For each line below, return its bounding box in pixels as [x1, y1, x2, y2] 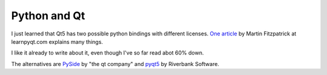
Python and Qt [11, 9, 85, 22]
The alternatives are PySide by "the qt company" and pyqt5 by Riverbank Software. [11, 60, 219, 67]
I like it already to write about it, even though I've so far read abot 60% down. [11, 49, 204, 56]
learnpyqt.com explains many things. [11, 38, 103, 45]
